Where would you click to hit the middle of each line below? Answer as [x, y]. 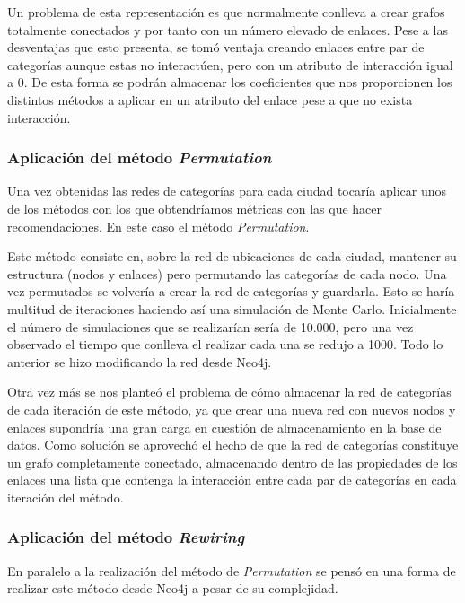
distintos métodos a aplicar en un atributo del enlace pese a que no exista [210, 99]
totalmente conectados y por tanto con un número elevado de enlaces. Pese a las [228, 29]
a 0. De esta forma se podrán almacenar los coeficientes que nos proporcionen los [230, 82]
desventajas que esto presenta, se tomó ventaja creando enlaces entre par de [216, 47]
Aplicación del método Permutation [140, 157]
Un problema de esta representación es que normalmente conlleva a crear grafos [226, 12]
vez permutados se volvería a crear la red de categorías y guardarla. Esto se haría [231, 291]
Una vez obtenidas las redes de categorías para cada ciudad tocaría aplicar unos [227, 191]
